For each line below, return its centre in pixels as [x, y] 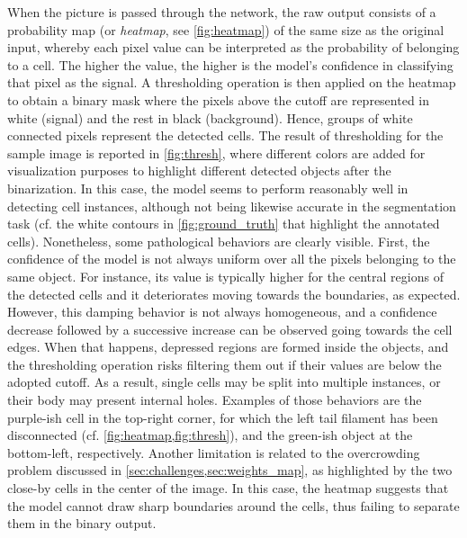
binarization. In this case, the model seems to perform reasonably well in [208, 188]
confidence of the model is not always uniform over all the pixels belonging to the [232, 259]
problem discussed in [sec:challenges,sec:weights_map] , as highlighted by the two [230, 470]
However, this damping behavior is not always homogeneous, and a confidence [222, 312]
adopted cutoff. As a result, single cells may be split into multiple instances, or [224, 382]
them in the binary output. [82, 523]
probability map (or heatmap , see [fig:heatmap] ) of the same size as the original [226, 29]
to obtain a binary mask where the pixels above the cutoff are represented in [219, 99]
